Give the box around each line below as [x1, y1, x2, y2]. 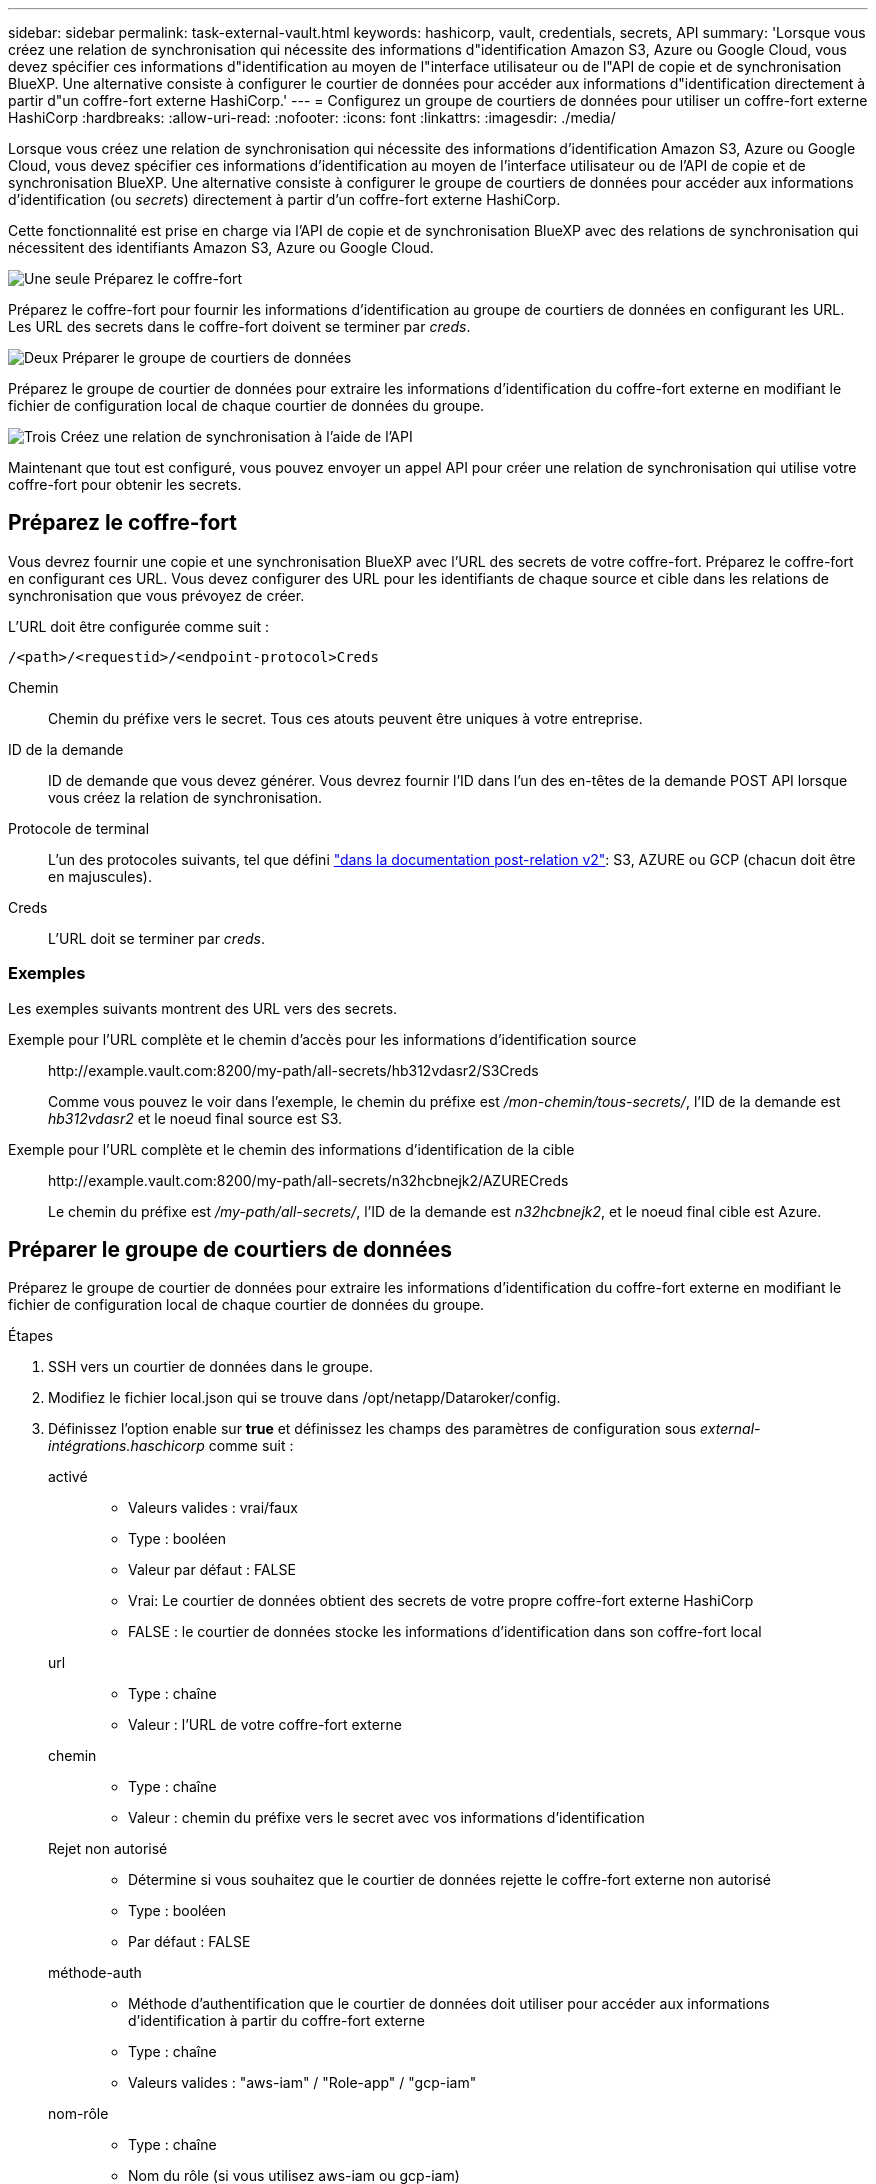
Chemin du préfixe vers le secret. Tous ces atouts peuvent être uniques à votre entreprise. [48, 709, 643, 727]
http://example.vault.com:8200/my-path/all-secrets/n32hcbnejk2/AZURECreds [48, 1171, 569, 1189]
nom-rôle [48, 2105, 109, 2123]
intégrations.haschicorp [48, 1437, 205, 1455]
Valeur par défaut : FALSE [128, 1561, 296, 1579]
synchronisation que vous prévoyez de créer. [8, 586, 305, 604]
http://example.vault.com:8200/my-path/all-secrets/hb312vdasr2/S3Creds [48, 1061, 539, 1079]
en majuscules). [48, 867, 152, 885]
